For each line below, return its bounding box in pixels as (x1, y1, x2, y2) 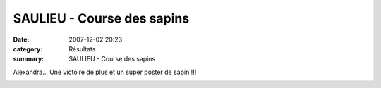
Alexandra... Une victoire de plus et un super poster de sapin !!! (13, 68, 197, 76)
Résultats (68, 44, 96, 53)
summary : (13, 55, 44, 63)
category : (13, 44, 43, 53)
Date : (13, 35, 30, 44)
